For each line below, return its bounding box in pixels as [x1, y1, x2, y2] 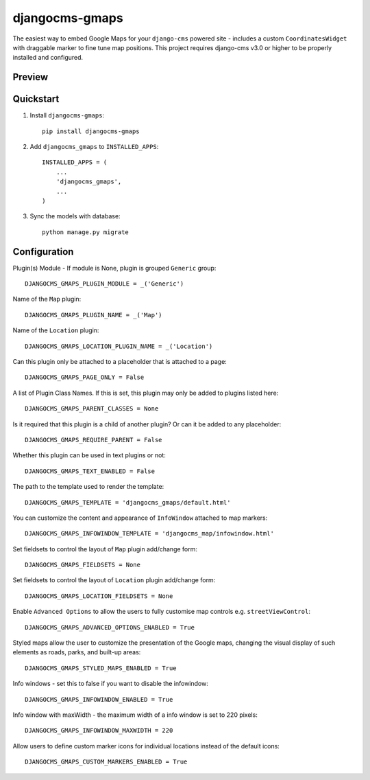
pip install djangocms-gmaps [42, 127, 140, 135]
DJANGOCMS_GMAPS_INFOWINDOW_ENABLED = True [25, 696, 173, 703]
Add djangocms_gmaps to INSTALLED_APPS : [29, 143, 159, 151]
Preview [12, 71, 49, 83]
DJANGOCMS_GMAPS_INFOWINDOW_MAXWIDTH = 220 [25, 726, 173, 735]
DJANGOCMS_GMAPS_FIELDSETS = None [25, 561, 140, 569]
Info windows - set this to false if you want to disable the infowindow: [12, 680, 208, 688]
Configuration [12, 246, 74, 257]
